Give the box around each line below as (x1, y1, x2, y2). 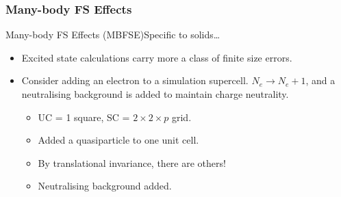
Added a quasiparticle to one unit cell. (38, 133, 199, 147)
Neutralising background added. (38, 179, 172, 193)
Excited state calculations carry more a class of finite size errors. (21, 50, 292, 64)
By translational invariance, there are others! (38, 155, 226, 170)
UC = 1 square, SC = (38, 109, 130, 124)
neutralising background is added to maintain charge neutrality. (21, 87, 289, 101)
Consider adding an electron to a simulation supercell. (21, 73, 249, 88)
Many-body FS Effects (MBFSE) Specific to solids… (5, 27, 220, 42)
